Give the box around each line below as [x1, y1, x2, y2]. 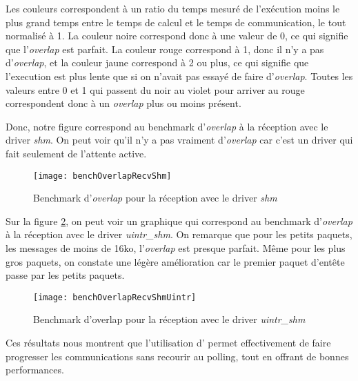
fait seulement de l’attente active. [6, 146, 147, 160]
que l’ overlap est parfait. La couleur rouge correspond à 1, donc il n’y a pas [6, 41, 324, 56]
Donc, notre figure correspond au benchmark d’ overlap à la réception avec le [6, 119, 328, 133]
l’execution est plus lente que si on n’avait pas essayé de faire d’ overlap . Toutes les [6, 68, 353, 83]
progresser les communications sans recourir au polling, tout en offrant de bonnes [6, 349, 349, 363]
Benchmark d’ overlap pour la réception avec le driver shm [33, 190, 277, 205]
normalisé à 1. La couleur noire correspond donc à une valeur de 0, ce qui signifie [6, 28, 348, 43]
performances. [6, 362, 64, 377]
